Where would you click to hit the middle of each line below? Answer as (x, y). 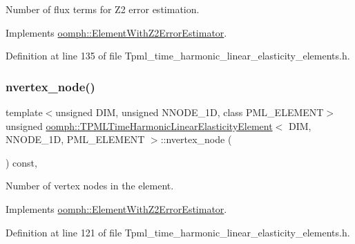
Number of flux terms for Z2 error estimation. (103, 9)
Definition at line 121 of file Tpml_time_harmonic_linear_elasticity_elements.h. (178, 232)
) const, (21, 162)
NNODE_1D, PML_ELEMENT (75, 139)
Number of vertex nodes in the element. (90, 186)
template (24, 112)
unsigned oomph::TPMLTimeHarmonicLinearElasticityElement (139, 125)
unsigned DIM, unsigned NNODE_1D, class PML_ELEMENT (190, 112)
